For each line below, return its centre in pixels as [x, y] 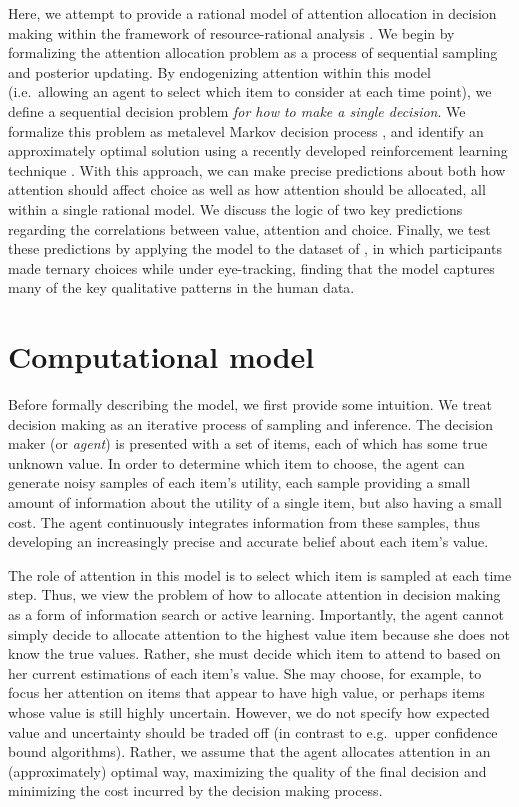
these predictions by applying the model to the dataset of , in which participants [255, 248]
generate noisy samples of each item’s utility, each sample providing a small [239, 482]
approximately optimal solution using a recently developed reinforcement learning [258, 150]
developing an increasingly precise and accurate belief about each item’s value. [248, 541]
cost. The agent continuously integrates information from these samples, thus [244, 521]
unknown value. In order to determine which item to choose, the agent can [236, 462]
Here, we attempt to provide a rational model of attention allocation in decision [252, 13]
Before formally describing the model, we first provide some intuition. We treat [250, 404]
